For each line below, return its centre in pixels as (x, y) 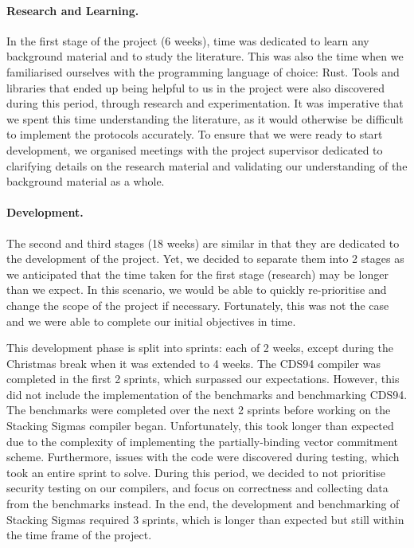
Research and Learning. (73, 10)
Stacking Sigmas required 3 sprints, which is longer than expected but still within (205, 519)
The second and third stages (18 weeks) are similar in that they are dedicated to (203, 243)
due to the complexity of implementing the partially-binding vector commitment (203, 441)
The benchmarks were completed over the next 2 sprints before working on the (199, 410)
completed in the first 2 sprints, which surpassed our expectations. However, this (203, 379)
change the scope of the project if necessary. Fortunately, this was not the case (198, 305)
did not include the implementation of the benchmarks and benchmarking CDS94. (207, 394)
